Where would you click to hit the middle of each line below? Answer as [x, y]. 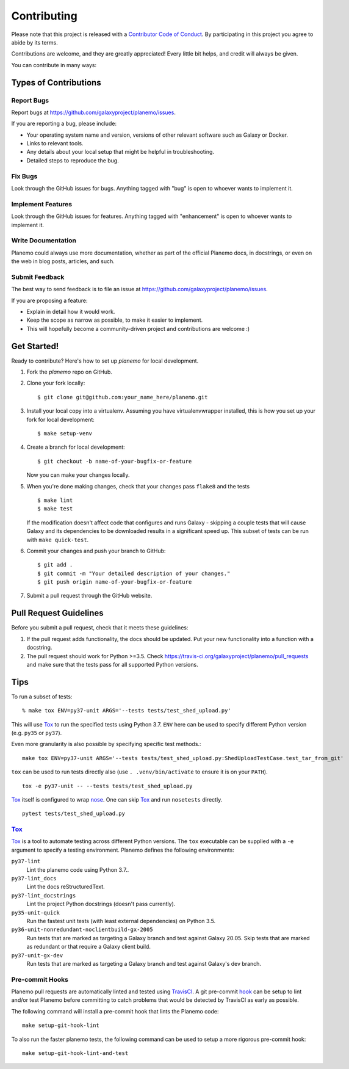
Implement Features [42, 204]
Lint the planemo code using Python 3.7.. [78, 869]
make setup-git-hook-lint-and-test [75, 1053]
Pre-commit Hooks [40, 979]
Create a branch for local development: [76, 447]
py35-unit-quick [36, 912]
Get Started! [35, 346]
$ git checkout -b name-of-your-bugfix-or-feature [115, 461]
